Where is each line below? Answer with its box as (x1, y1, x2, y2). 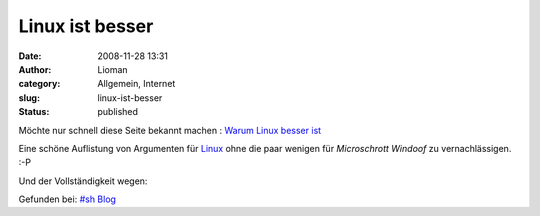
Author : (18, 63, 52, 75)
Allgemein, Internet (97, 78, 176, 90)
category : (18, 78, 61, 90)
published (97, 106, 139, 118)
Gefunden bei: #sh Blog (18, 193, 117, 205)
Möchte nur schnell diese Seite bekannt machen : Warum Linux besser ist (18, 124, 322, 136)
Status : (18, 106, 50, 118)
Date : (18, 50, 42, 62)
